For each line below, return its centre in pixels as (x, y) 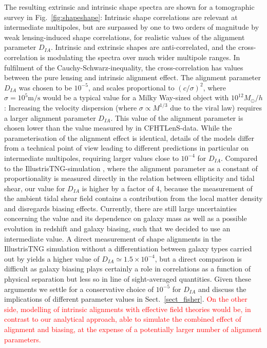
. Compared (239, 158)
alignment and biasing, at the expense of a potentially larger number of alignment (133, 329)
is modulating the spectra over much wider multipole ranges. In (140, 57)
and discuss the (222, 289)
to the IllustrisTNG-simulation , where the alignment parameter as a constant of (131, 168)
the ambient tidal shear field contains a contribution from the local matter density (133, 198)
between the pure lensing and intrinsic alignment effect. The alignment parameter (133, 77)
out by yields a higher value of (52, 258)
